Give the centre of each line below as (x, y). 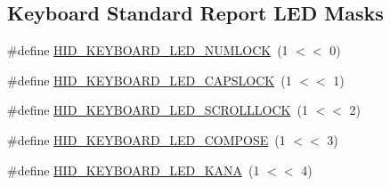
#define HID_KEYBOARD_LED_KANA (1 (134, 170)
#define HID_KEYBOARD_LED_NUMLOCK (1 (148, 50)
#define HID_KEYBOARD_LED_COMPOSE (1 (146, 139)
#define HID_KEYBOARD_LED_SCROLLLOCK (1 (158, 110)
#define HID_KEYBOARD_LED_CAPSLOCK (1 (150, 80)
